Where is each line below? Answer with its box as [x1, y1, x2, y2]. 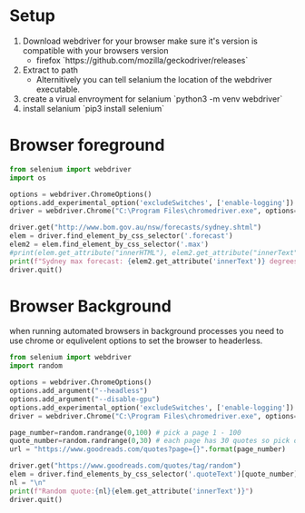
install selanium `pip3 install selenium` [22, 103, 165, 113]
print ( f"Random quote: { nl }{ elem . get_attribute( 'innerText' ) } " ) [9, 487, 254, 496]
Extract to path [22, 64, 79, 75]
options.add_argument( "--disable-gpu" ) [9, 394, 161, 404]
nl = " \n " [9, 478, 47, 487]
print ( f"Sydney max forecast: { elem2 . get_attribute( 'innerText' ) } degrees [9, 256, 299, 266]
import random [9, 361, 64, 370]
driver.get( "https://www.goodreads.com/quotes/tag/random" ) [9, 461, 242, 470]
